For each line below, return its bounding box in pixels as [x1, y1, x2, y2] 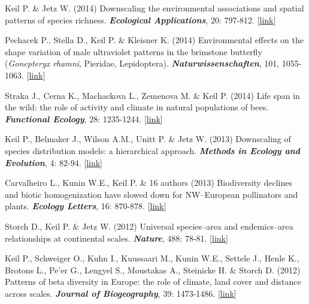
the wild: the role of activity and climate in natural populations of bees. [5, 101, 269, 113]
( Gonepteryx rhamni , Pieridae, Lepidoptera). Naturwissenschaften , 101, [5, 57, 280, 70]
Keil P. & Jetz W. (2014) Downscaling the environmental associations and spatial [5, 2, 304, 14]
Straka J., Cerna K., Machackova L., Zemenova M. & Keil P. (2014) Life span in [5, 89, 300, 101]
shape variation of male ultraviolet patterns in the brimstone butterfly [5, 45, 262, 58]
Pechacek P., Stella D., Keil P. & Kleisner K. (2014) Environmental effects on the [5, 34, 304, 46]
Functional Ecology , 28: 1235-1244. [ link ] [5, 112, 163, 125]
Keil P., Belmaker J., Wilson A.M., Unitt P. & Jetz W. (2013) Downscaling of [5, 133, 291, 145]
